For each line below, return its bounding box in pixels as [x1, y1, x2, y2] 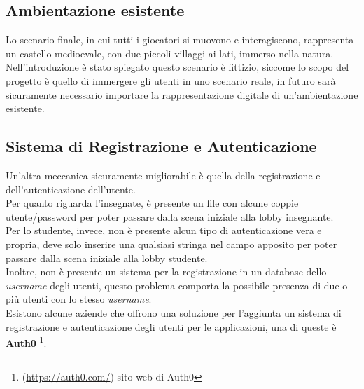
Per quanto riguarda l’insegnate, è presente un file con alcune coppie [6, 196, 299, 210]
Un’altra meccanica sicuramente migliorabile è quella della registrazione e [6, 168, 321, 182]
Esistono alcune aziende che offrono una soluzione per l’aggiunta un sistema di [6, 305, 342, 320]
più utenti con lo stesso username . [6, 292, 152, 306]
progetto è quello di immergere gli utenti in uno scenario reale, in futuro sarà [6, 73, 336, 88]
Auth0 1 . [6, 334, 47, 350]
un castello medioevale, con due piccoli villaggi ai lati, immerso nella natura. [6, 46, 334, 60]
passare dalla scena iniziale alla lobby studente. [6, 250, 208, 265]
